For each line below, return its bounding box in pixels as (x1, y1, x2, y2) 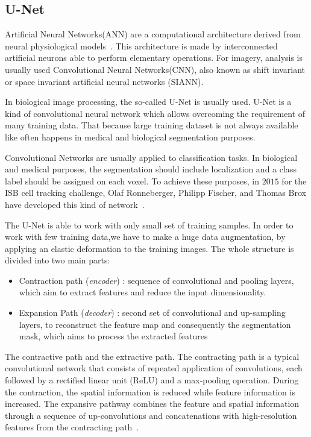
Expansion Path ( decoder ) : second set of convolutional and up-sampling (19, 306, 286, 319)
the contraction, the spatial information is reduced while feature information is (5, 385, 295, 398)
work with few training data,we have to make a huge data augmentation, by (5, 230, 286, 243)
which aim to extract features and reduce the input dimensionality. (19, 286, 266, 298)
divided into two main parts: (5, 254, 110, 266)
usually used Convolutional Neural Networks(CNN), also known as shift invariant (5, 63, 305, 75)
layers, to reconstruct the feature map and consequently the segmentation (19, 318, 291, 330)
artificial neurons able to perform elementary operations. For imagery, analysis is (5, 51, 303, 64)
